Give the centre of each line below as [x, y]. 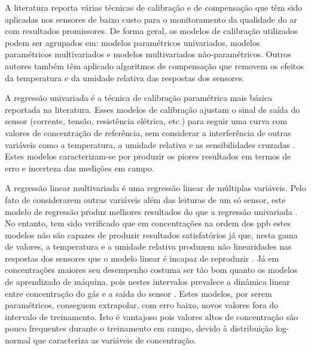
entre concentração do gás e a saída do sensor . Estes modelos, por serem [138, 293]
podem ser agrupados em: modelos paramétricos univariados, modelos [132, 42]
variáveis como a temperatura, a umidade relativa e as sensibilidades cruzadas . [150, 144]
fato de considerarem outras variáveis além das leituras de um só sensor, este [145, 199]
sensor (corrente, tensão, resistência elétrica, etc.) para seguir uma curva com [146, 121]
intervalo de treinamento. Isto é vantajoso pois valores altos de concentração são [152, 316]
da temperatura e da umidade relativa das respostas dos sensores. [125, 77]
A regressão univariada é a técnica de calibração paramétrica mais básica [138, 98]
